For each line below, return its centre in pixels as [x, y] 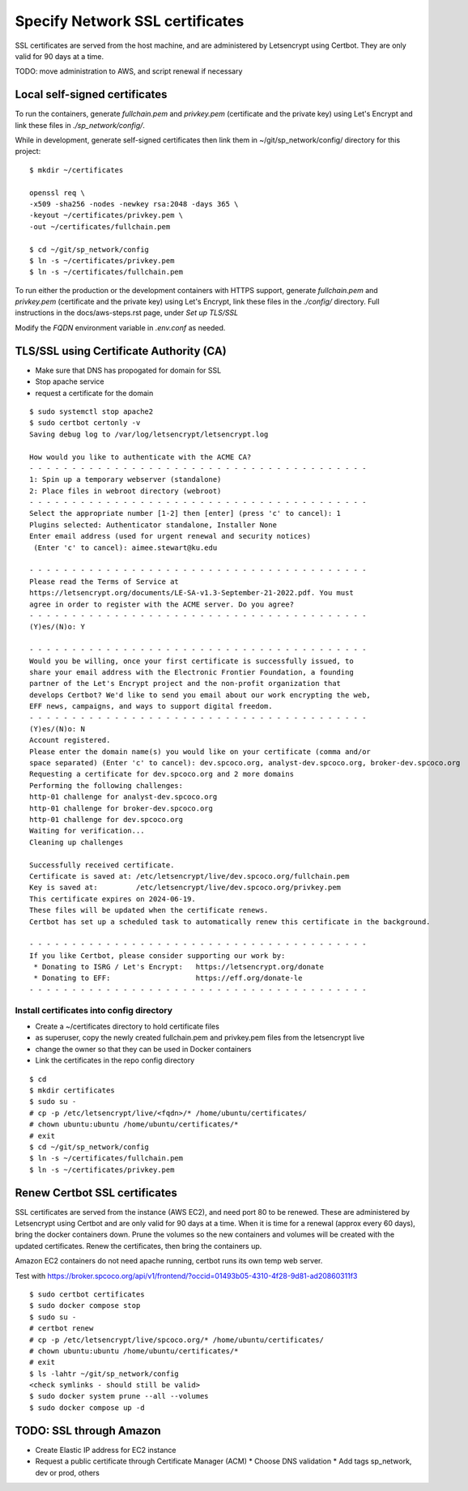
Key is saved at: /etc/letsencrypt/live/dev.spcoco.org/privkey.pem [185, 888]
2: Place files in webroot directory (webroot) [126, 491]
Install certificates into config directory [94, 1010]
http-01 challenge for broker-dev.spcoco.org [121, 808]
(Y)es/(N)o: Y [57, 627]
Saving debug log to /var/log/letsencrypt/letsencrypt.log [149, 434]
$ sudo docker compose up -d [87, 1408]
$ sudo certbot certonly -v [85, 423]
